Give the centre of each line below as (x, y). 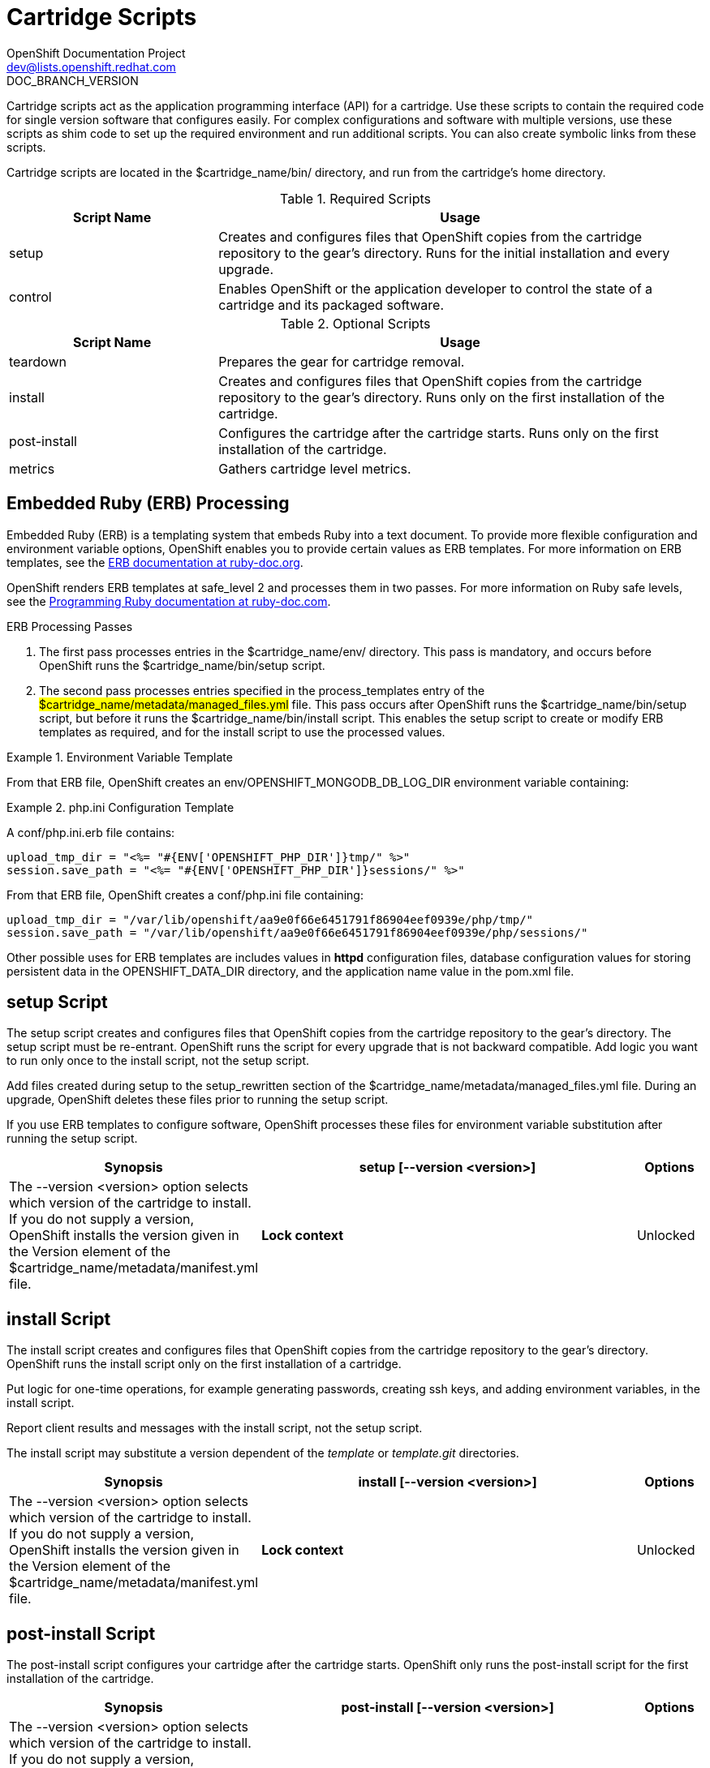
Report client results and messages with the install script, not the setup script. (215, 1428)
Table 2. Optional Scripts (355, 323)
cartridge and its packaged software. (331, 305)
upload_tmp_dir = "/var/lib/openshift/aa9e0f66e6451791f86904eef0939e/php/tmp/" (270, 919)
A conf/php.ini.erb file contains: (91, 832)
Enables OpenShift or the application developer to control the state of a (436, 288)
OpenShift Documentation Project (96, 53)
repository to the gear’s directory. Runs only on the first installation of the (442, 397)
